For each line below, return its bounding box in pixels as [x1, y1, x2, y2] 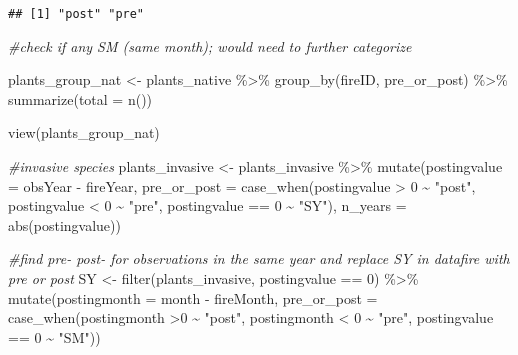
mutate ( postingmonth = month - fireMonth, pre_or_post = [8, 287, 378, 308]
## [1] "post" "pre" [8, 7, 145, 21]
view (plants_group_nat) [8, 122, 160, 143]
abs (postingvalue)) [8, 214, 121, 235]
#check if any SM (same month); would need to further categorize [8, 35, 412, 56]
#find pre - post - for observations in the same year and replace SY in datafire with [8, 248, 510, 269]
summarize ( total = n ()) [8, 88, 153, 109]
